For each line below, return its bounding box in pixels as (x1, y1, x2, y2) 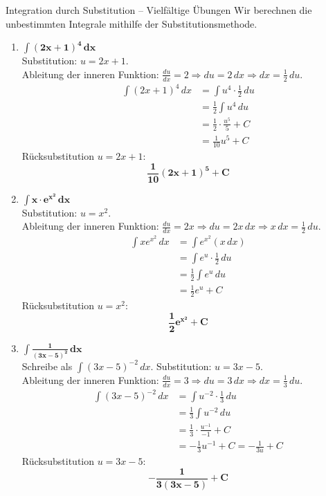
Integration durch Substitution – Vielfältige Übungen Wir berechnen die (6, 3, 312, 17)
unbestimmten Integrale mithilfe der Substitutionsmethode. (6, 16, 257, 30)
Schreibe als (21, 358, 73, 373)
